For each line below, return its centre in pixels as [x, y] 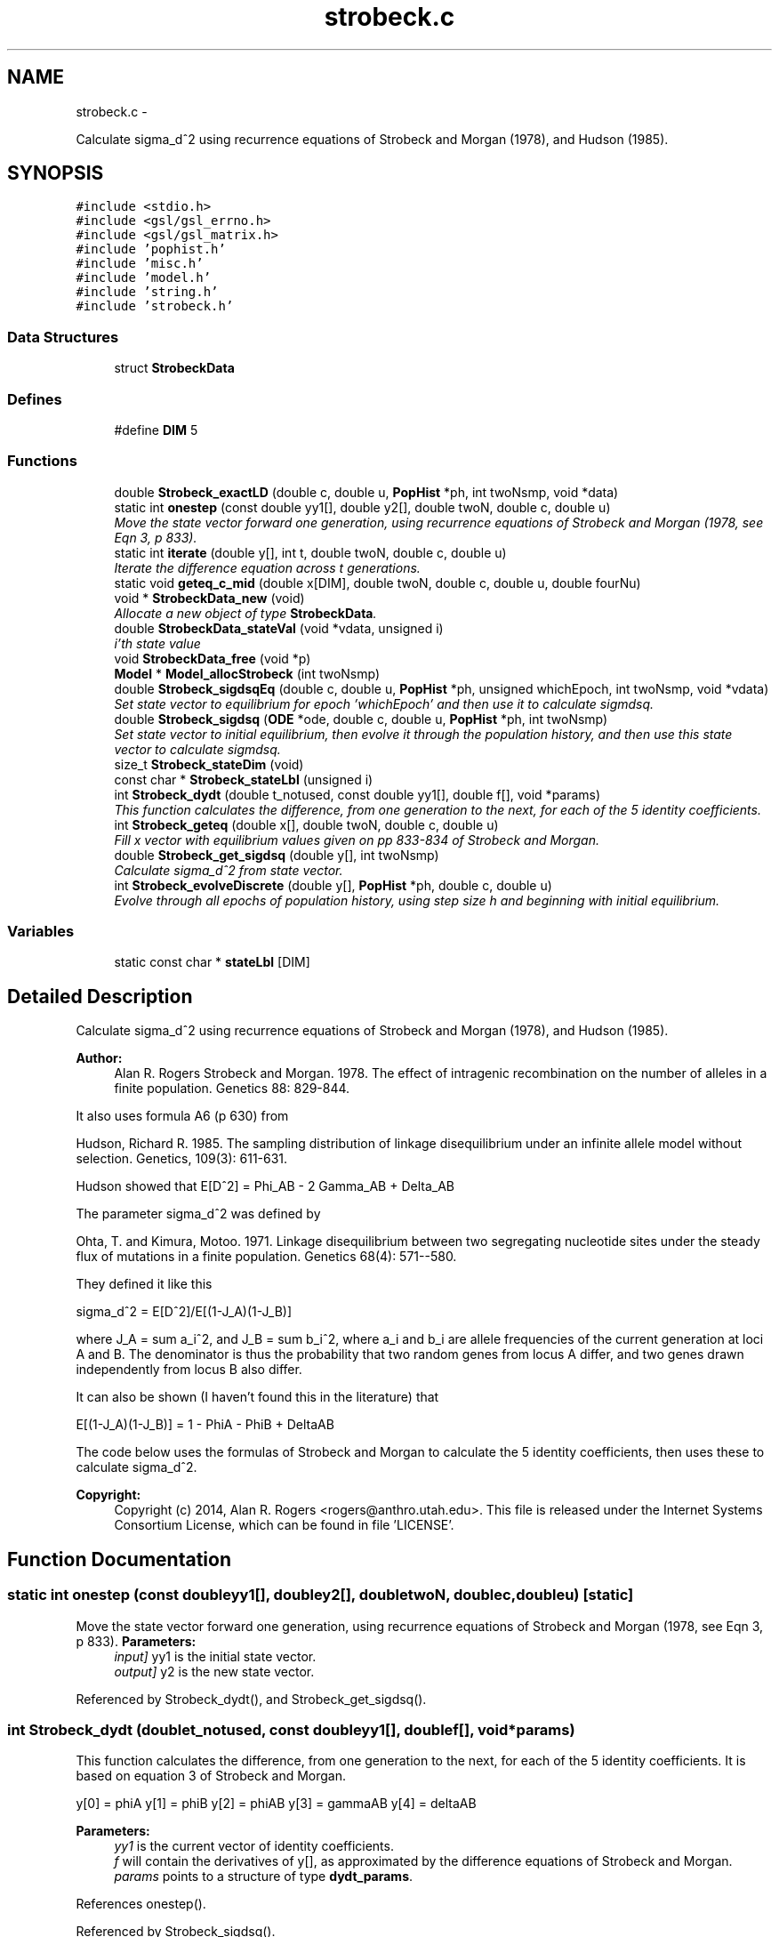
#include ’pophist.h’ [151, 249]
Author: [99, 1058]
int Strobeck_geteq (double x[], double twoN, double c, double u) [306, 824]
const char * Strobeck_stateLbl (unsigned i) [244, 779]
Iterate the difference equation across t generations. [267, 567]
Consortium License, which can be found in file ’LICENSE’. [284, 1525]
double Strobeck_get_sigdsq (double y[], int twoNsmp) [277, 855]
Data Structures [63, 337]
